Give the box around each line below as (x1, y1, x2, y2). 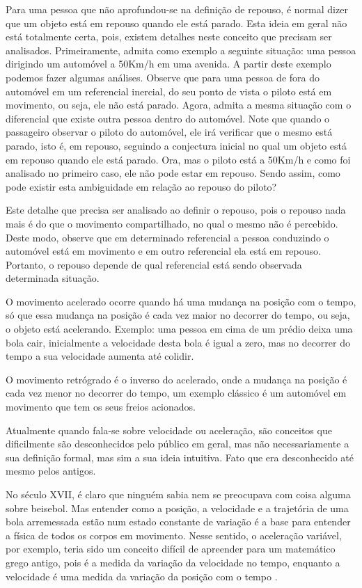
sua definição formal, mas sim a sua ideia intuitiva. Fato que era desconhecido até (6, 450, 354, 464)
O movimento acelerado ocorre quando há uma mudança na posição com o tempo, (6, 294, 356, 308)
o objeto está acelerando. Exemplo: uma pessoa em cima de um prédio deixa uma (6, 321, 353, 336)
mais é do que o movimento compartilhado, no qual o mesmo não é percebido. (6, 216, 338, 230)
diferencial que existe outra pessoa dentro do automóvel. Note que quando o (6, 111, 330, 125)
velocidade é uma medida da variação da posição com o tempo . (6, 569, 278, 583)
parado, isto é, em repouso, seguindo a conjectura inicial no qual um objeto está (6, 138, 347, 152)
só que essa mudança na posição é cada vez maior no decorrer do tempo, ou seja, (6, 308, 350, 322)
